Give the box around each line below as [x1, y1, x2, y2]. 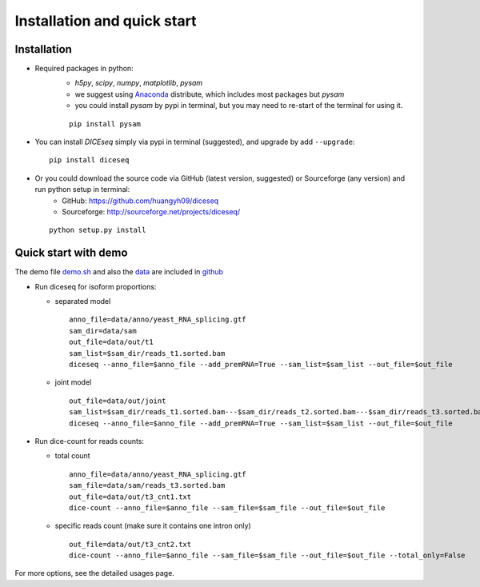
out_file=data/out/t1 [69, 337, 154, 347]
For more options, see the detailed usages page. [14, 569, 175, 578]
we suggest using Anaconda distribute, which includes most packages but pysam [74, 89, 345, 99]
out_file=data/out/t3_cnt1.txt [69, 492, 192, 501]
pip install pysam [69, 119, 142, 128]
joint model [54, 377, 92, 387]
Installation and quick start [14, 12, 197, 30]
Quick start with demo [14, 246, 128, 260]
